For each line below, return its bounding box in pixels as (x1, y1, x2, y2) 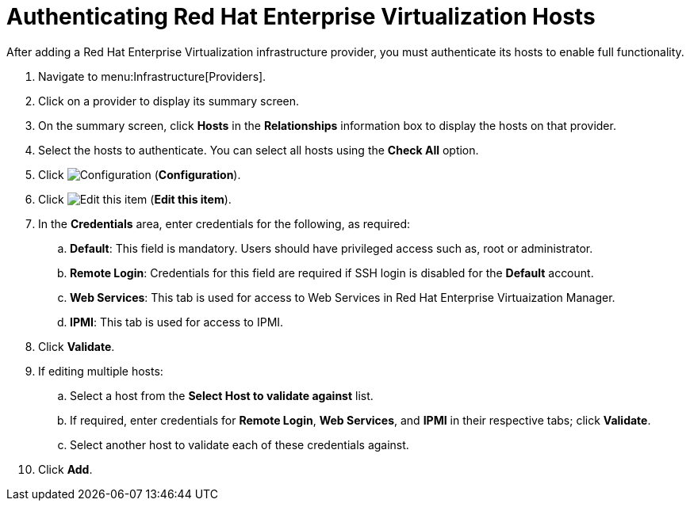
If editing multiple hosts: (38, 364, 163, 378)
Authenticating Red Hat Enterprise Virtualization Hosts (6, 3, 596, 30)
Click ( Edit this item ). (38, 192, 232, 206)
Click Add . (38, 462, 93, 476)
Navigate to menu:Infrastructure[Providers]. (38, 69, 266, 83)
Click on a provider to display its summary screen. (38, 93, 300, 108)
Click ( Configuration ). (38, 167, 241, 181)
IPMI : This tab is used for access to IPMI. (70, 314, 284, 329)
